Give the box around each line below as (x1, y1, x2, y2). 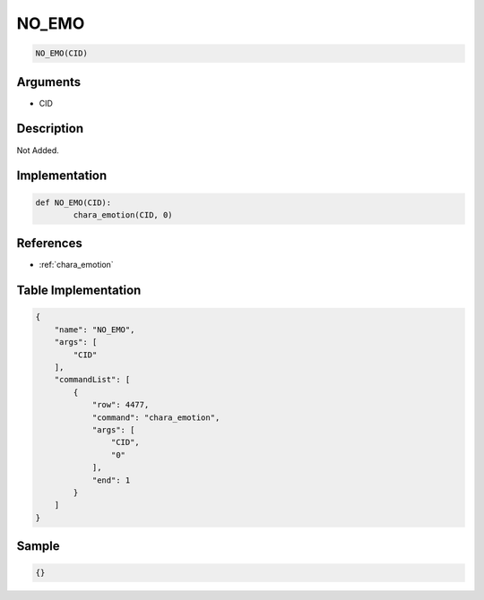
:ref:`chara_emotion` (39, 260, 114, 270)
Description (16, 121, 84, 136)
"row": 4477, (91, 399, 150, 410)
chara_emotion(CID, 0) (73, 210, 174, 219)
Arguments (16, 74, 82, 90)
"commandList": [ (54, 374, 131, 385)
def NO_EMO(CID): (35, 197, 112, 208)
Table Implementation (16, 283, 142, 298)
